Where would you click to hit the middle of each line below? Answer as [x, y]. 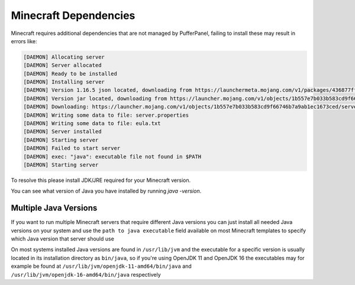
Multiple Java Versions [54, 208]
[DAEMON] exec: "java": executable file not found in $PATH [112, 156]
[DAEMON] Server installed [62, 132]
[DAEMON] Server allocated [62, 65]
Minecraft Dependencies [73, 15]
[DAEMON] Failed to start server [72, 148]
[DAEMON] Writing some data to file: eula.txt [92, 124]
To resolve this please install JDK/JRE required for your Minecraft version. [101, 180]
